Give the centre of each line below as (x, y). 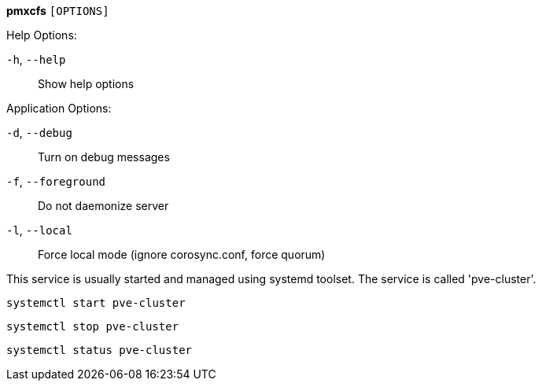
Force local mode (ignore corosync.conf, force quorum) (182, 254)
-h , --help (36, 59)
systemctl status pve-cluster (100, 350)
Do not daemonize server (103, 206)
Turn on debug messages (104, 157)
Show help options (86, 84)
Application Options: (59, 108)
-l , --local (39, 230)
